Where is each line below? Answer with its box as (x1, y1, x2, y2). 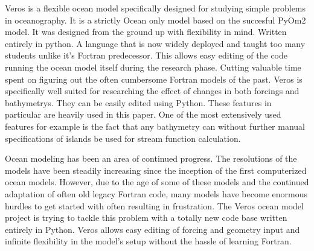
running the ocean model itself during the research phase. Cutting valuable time (5, 60, 301, 73)
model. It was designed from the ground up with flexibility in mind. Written (5, 25, 287, 38)
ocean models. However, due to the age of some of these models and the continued (5, 176, 309, 188)
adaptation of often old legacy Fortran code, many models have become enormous (5, 187, 307, 200)
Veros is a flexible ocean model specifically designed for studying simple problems (5, 2, 306, 14)
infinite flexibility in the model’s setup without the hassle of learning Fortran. (5, 235, 292, 247)
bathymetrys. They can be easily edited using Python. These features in (5, 96, 272, 109)
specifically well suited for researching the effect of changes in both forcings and (5, 84, 300, 97)
